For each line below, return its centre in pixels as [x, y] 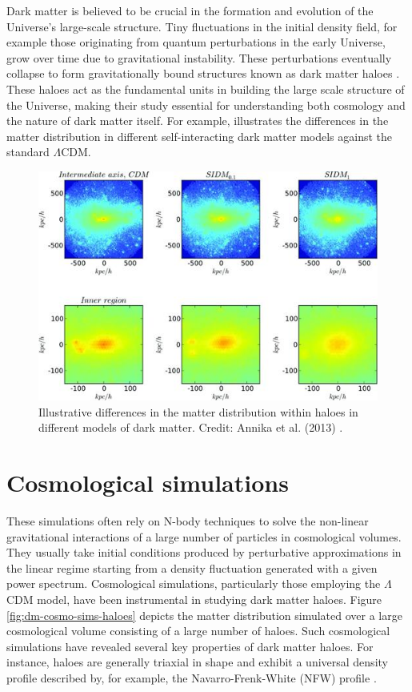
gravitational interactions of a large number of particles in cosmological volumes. [204, 536]
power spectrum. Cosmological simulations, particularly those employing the [194, 583]
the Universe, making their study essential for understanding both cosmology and [206, 105]
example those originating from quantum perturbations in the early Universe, [196, 42]
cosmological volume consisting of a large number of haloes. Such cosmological [198, 631]
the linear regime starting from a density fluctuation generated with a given [192, 567]
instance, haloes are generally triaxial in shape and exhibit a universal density [197, 662]
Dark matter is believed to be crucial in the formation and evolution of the [190, 10]
